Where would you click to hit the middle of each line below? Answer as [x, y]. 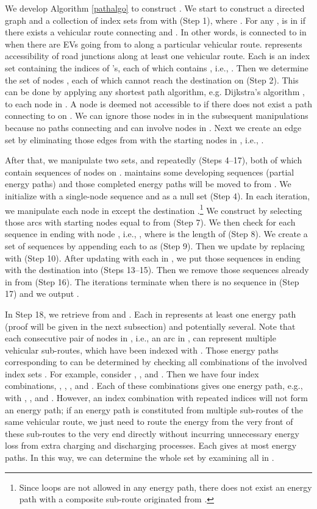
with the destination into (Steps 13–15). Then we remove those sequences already [157, 270]
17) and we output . [42, 294]
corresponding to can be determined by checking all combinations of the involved [156, 362]
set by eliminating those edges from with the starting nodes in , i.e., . [134, 139]
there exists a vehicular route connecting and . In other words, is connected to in [156, 32]
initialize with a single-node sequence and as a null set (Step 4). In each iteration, [158, 195]
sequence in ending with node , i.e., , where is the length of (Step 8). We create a [156, 234]
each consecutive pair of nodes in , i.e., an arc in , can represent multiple [141, 338]
